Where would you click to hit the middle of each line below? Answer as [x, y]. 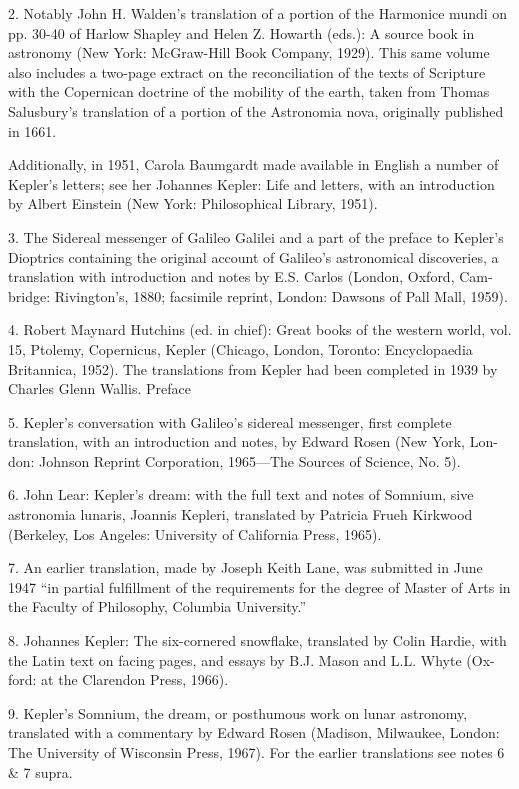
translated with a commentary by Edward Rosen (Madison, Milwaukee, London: [254, 732]
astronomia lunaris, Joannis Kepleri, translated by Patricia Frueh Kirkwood [240, 514]
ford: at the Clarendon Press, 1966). [118, 679]
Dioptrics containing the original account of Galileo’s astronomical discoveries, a [253, 256]
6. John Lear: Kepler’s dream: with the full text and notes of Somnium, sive [241, 494]
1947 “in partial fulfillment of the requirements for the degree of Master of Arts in [259, 586]
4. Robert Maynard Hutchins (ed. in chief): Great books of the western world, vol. [260, 329]
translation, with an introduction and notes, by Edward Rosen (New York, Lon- [253, 441]
